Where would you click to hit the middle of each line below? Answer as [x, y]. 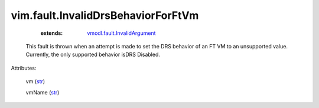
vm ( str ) [35, 81]
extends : [52, 33]
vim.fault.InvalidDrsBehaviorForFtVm [105, 15]
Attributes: [24, 68]
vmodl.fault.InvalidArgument [121, 33]
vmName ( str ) [43, 92]
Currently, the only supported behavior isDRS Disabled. [93, 55]
